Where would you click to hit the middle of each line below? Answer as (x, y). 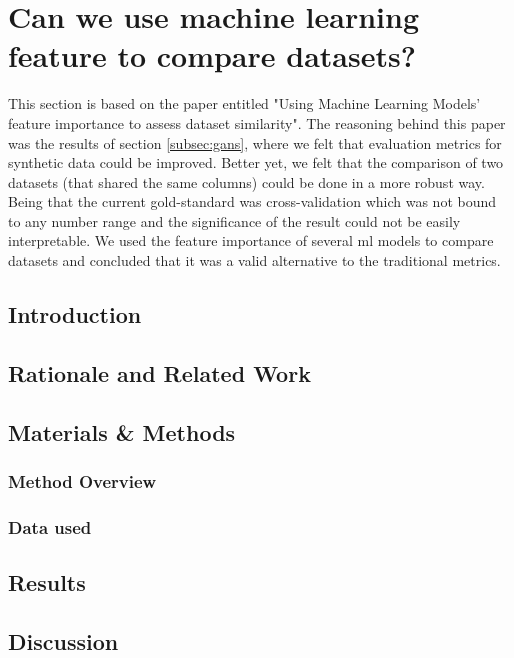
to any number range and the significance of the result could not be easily (234, 220)
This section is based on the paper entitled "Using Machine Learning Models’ (244, 103)
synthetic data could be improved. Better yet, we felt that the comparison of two (256, 162)
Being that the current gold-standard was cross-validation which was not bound (252, 201)
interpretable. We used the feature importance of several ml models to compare (251, 240)
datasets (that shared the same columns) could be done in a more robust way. (246, 181)
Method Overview (82, 480)
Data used (50, 526)
